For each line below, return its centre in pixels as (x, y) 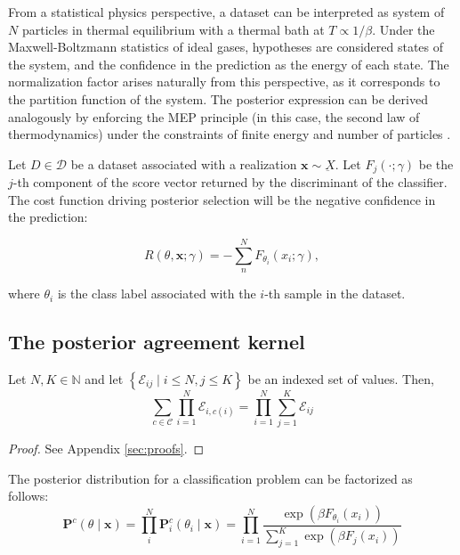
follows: (28, 496)
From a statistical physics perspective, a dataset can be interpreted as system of (226, 12)
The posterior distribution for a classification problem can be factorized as (210, 478)
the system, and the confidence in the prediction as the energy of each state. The (229, 64)
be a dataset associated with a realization (184, 163)
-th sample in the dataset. (335, 294)
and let (104, 378)
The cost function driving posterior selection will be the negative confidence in (222, 199)
